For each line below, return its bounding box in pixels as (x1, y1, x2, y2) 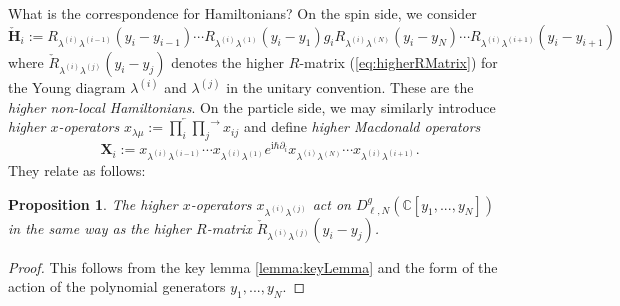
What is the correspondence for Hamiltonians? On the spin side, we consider (8, 3, 477, 23)
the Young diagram (8, 77, 126, 98)
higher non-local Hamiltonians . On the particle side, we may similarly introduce (8, 96, 496, 117)
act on (312, 193, 351, 214)
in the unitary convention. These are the (226, 77, 474, 98)
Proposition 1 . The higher (8, 193, 178, 214)
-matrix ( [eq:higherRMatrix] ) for (299, 51, 498, 72)
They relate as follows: (8, 160, 146, 181)
